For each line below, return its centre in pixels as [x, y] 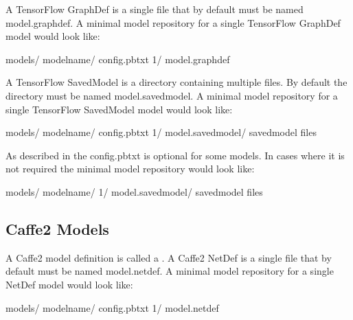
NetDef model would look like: [69, 284]
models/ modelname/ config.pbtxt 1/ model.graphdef [118, 59]
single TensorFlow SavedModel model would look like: [119, 109]
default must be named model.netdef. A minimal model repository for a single [170, 271]
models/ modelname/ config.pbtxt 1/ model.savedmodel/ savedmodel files [161, 132]
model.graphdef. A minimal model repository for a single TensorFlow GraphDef [173, 22]
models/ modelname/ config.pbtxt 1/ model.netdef [112, 307]
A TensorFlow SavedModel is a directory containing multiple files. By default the [176, 82]
